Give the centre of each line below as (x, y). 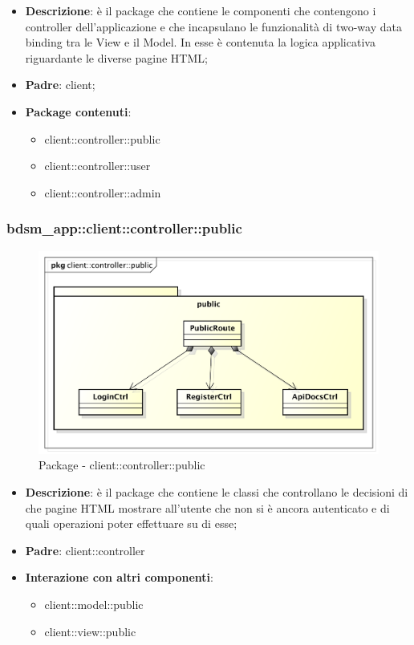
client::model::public (94, 604)
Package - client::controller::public (122, 465)
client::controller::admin (103, 192)
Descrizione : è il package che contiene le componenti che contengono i (201, 10)
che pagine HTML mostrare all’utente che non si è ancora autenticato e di (207, 507)
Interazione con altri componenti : (119, 577)
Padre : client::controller (85, 550)
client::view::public (90, 631)
